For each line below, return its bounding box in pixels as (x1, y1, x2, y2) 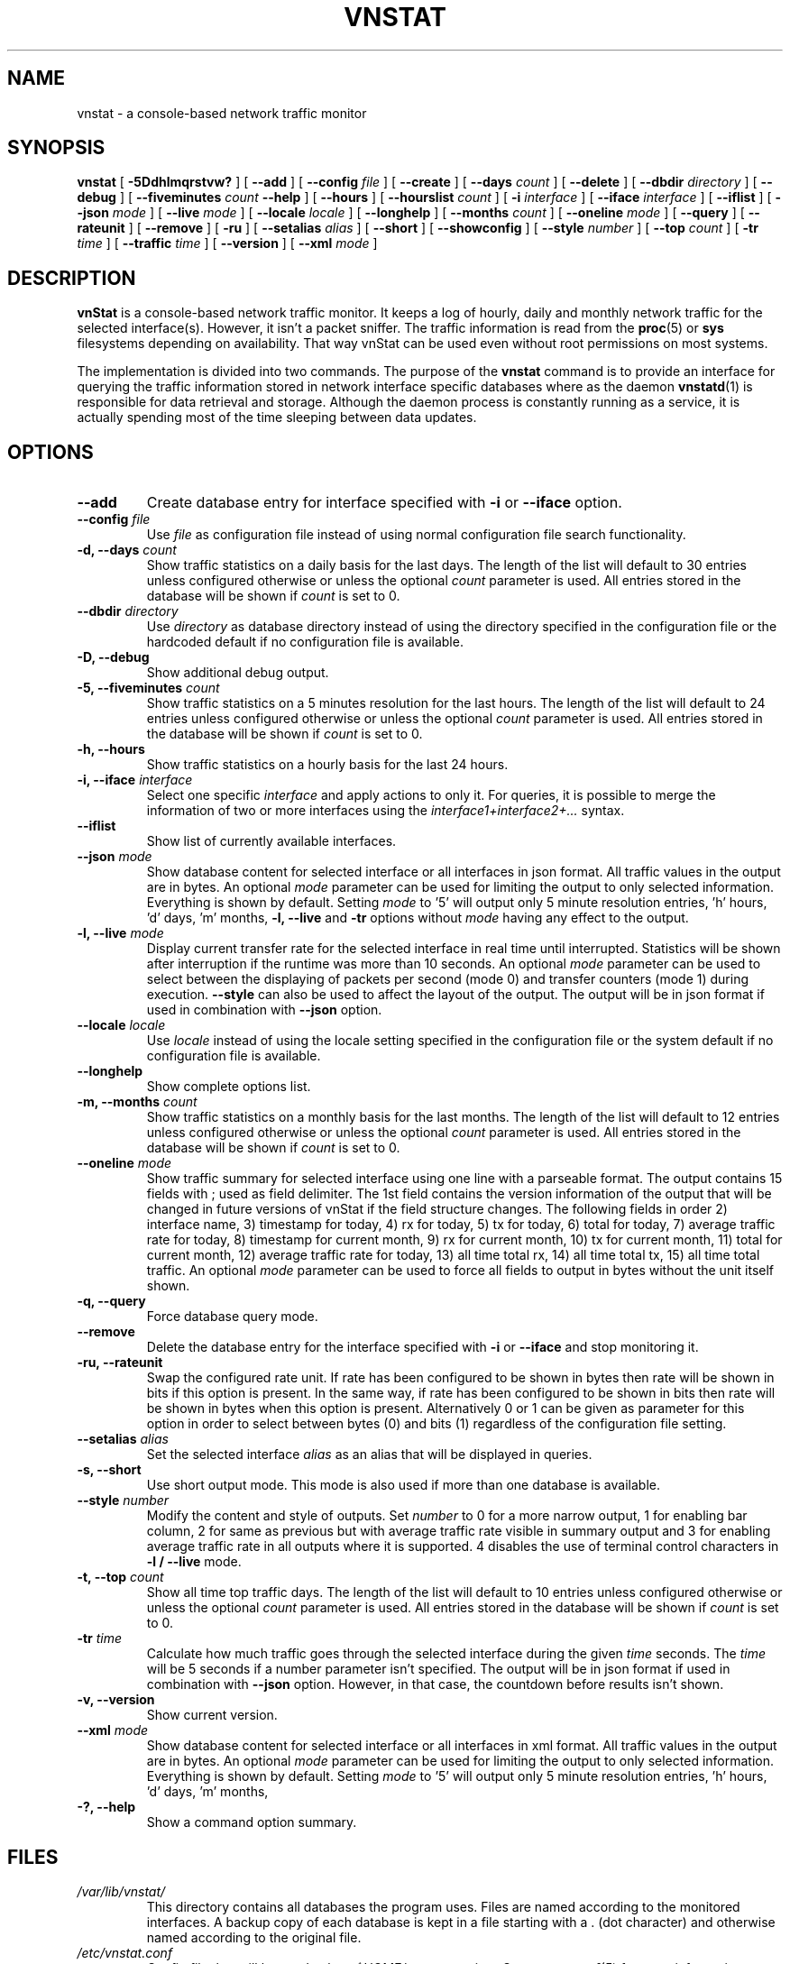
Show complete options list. (146, 1078, 311, 1095)
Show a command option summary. (146, 1814, 357, 1831)
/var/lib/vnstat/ (77, 1883, 166, 1899)
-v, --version (77, 1692, 155, 1708)
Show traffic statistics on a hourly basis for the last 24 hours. (146, 757, 509, 773)
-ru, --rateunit (77, 1354, 163, 1371)
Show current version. (146, 1707, 278, 1723)
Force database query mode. (146, 1308, 318, 1325)
